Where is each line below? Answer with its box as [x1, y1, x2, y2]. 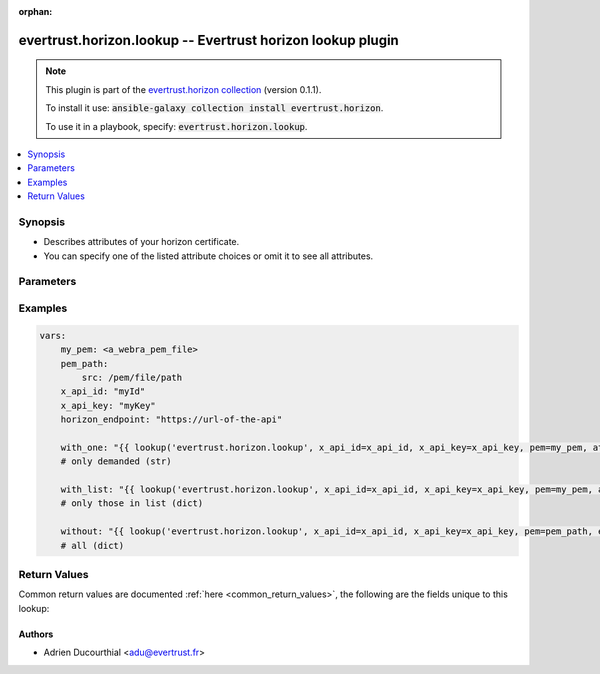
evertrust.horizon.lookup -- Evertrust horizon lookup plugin [18, 31, 399, 49]
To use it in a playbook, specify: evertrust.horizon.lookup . [45, 120, 308, 132]
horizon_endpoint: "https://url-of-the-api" [60, 414, 283, 425]
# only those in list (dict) [60, 498, 204, 509]
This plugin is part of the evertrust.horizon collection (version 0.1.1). [45, 83, 322, 95]
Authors [18, 628, 54, 640]
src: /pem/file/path [81, 371, 183, 383]
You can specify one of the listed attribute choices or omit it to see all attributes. [43, 250, 374, 262]
